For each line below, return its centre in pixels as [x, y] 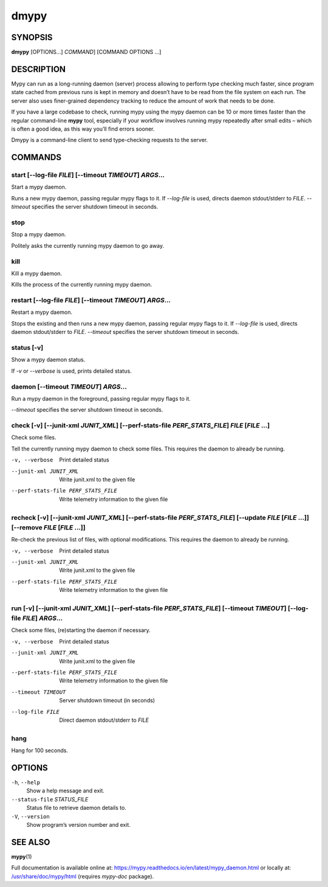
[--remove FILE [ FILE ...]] [48, 527]
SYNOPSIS [32, 37]
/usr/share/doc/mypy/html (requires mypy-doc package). [83, 876]
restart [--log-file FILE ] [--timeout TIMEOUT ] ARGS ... [91, 301]
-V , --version [30, 816]
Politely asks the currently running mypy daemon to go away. [87, 245]
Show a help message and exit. [65, 791]
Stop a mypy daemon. [39, 234]
